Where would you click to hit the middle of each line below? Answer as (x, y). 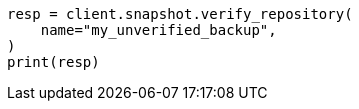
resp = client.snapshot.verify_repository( (180, 14)
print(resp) (53, 62)
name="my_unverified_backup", (158, 30)
